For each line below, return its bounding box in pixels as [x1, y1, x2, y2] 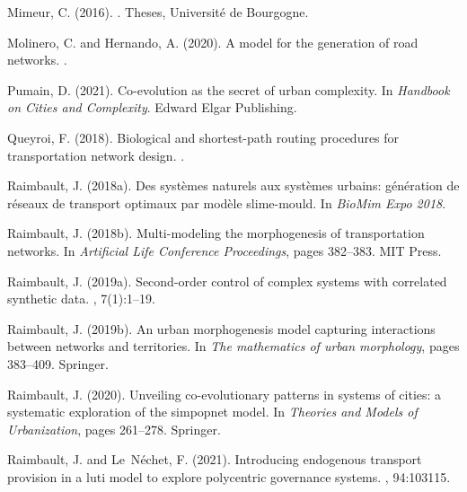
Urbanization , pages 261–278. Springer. [7, 419, 221, 438]
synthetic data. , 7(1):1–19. [7, 289, 155, 308]
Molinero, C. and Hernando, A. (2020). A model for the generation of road [7, 32, 419, 51]
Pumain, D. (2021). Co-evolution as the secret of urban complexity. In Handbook [7, 80, 450, 99]
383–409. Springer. [7, 354, 109, 373]
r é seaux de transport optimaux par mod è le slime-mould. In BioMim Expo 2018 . [7, 193, 446, 212]
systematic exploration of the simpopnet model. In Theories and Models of [7, 402, 418, 421]
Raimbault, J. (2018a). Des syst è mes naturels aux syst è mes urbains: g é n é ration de [7, 176, 460, 195]
